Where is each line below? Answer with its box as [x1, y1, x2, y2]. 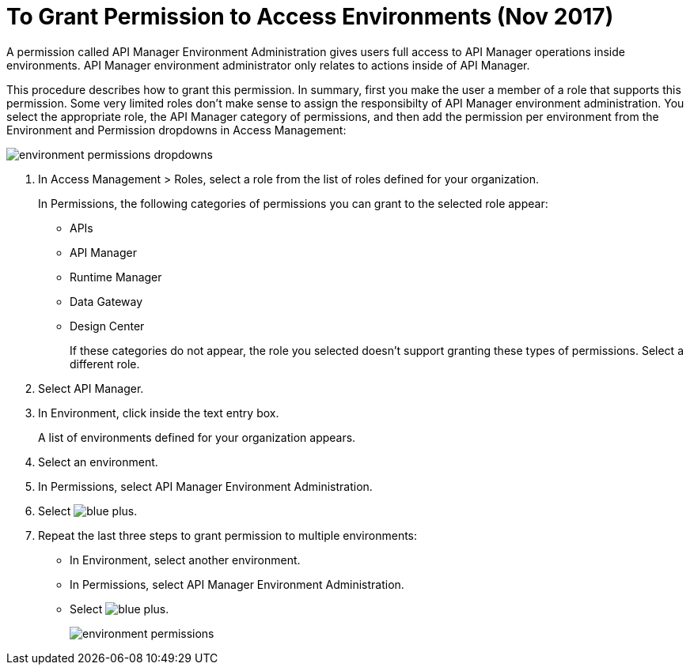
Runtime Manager [70, 270, 162, 284]
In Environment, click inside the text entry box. [38, 405, 279, 420]
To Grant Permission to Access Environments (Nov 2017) [6, 3, 614, 30]
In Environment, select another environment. [70, 552, 301, 567]
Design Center [70, 319, 145, 333]
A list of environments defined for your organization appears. [38, 430, 356, 444]
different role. [70, 356, 140, 371]
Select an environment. [38, 454, 158, 469]
